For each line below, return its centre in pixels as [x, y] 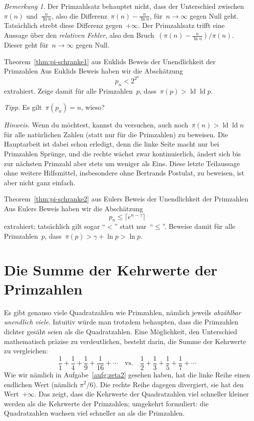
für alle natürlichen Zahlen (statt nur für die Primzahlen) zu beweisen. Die [116, 134]
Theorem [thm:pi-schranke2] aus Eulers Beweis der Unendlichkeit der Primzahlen [126, 199]
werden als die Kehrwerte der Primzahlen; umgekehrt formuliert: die [106, 403]
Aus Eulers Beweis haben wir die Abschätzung [74, 208]
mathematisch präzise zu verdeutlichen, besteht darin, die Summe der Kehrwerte [125, 341]
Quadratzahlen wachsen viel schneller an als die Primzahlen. [94, 413]
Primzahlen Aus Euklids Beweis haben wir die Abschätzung [93, 71]
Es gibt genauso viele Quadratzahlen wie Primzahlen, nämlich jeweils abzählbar [123, 312]
